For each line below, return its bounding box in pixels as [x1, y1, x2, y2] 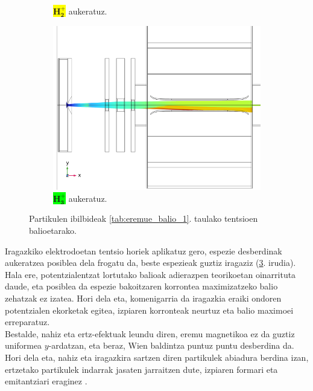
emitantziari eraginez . [5, 375, 87, 387]
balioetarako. [29, 224, 77, 237]
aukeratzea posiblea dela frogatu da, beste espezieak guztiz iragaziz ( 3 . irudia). [5, 256, 296, 269]
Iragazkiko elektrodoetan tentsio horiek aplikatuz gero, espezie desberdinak [5, 244, 282, 257]
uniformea [5, 339, 42, 352]
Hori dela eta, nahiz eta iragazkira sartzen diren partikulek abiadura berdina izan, [5, 351, 309, 364]
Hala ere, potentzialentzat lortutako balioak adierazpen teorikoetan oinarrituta [5, 268, 296, 280]
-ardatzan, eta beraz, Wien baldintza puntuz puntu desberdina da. [48, 339, 294, 352]
